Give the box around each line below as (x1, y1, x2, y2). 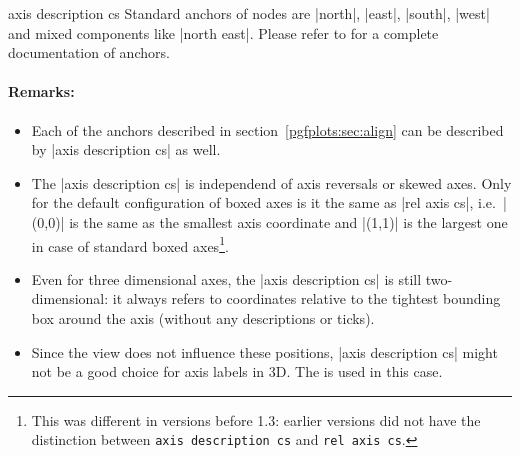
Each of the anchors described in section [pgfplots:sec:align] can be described (31, 119, 504, 140)
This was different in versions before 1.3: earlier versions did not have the (31, 409, 481, 430)
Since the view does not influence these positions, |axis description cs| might (31, 341, 498, 362)
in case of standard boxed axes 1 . (31, 232, 229, 256)
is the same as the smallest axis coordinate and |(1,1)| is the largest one (69, 211, 508, 232)
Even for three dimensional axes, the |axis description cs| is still (31, 268, 422, 289)
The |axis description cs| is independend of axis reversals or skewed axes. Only (31, 172, 512, 193)
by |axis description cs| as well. (31, 139, 221, 160)
